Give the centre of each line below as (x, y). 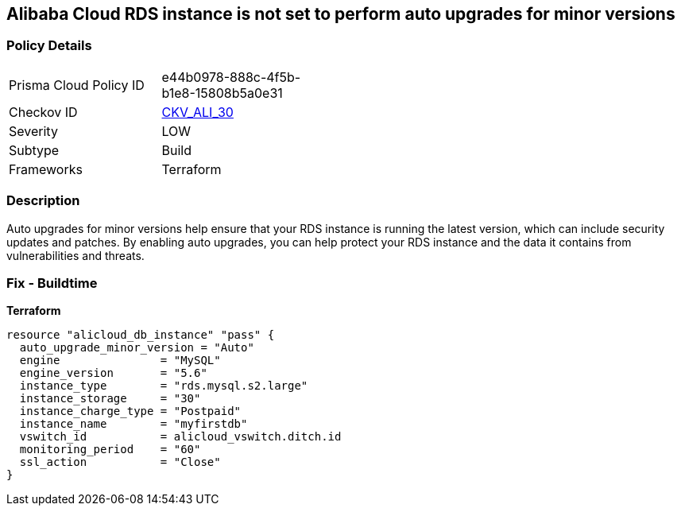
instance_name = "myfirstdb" (133, 424)
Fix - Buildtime (52, 283)
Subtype (34, 150)
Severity (33, 131)
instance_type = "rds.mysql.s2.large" (164, 386)
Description (43, 201)
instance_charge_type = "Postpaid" (130, 411)
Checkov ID (43, 112)
